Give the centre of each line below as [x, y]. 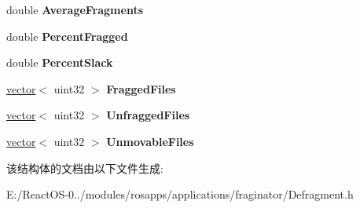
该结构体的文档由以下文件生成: [85, 168]
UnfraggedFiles [148, 115]
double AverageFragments [75, 9]
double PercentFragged [67, 36]
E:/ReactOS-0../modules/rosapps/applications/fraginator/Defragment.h [180, 194]
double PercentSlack [60, 62]
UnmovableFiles [150, 141]
